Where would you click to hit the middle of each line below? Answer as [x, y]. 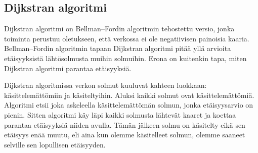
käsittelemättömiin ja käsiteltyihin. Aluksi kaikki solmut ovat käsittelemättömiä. [129, 95]
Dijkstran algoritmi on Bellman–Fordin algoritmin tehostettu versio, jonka [119, 29]
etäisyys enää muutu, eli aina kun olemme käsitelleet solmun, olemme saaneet [125, 135]
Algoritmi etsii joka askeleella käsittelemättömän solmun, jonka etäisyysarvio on [129, 105]
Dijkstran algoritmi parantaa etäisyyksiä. [68, 68]
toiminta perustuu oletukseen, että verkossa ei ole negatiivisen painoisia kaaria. [127, 38]
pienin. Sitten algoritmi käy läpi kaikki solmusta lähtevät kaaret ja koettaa [120, 114]
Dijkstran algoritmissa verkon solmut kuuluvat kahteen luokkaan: [105, 85]
